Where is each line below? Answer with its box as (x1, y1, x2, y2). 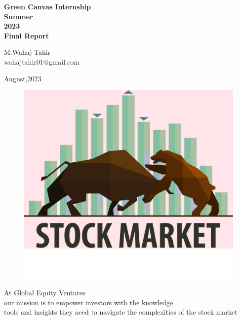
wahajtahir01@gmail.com (4, 56, 80, 67)
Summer (4, 11, 33, 21)
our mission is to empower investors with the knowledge (4, 297, 173, 307)
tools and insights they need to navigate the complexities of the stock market (4, 307, 238, 317)
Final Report (4, 30, 49, 40)
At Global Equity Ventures (4, 287, 85, 298)
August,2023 (4, 73, 41, 83)
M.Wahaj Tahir (4, 47, 51, 57)
